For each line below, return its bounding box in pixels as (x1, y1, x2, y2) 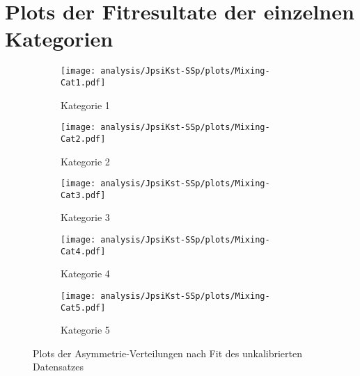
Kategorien (5, 24, 114, 53)
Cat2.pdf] (61, 133, 106, 144)
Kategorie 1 (61, 97, 110, 112)
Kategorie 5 (61, 322, 110, 337)
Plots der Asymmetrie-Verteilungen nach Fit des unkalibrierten (33, 345, 303, 360)
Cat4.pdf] (61, 246, 106, 256)
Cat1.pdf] (61, 77, 106, 88)
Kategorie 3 (61, 210, 110, 224)
